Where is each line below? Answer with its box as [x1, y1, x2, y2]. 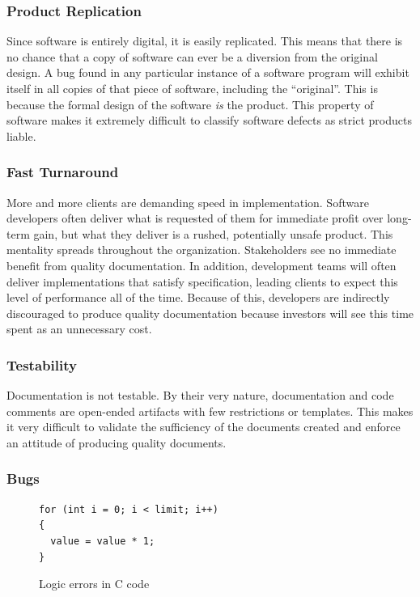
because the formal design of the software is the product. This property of [6, 95, 374, 112]
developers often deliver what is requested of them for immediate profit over [6, 210, 384, 227]
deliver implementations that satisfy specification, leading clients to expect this [6, 273, 398, 290]
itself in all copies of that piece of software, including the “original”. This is [6, 80, 378, 96]
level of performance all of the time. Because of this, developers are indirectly [6, 289, 390, 306]
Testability [6, 354, 77, 375]
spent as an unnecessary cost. [6, 320, 152, 337]
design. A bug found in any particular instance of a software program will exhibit [6, 64, 409, 81]
